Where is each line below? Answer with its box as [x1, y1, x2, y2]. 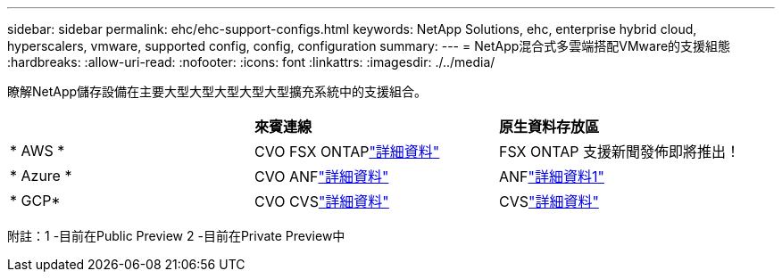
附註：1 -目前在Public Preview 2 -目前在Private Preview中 [7, 228, 345, 243]
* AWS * [10, 142, 65, 160]
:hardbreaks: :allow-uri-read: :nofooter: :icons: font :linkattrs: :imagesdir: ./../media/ [7, 54, 495, 70]
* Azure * [10, 167, 72, 185]
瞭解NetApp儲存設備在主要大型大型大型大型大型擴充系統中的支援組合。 [7, 84, 428, 99]
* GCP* [10, 192, 61, 209]
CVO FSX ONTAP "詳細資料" [254, 143, 440, 160]
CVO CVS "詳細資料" [254, 193, 389, 210]
